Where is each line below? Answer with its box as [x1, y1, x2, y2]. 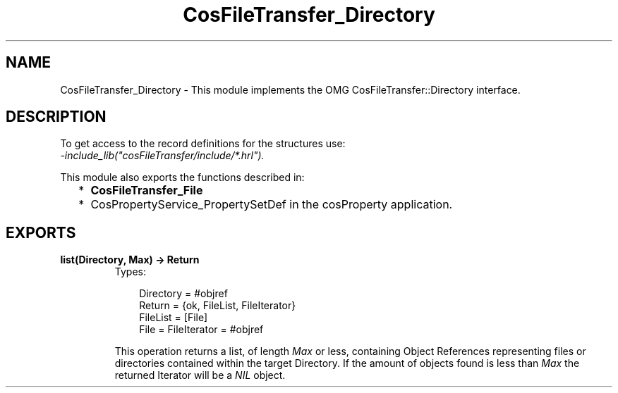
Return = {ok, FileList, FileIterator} [139, 299, 296, 312]
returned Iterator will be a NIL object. [114, 369, 286, 382]
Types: [114, 266, 146, 278]
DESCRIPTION [6, 108, 107, 126]
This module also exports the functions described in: [60, 171, 305, 184]
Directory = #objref [139, 287, 228, 300]
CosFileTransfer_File [90, 183, 203, 198]
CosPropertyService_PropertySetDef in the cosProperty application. [90, 197, 453, 212]
